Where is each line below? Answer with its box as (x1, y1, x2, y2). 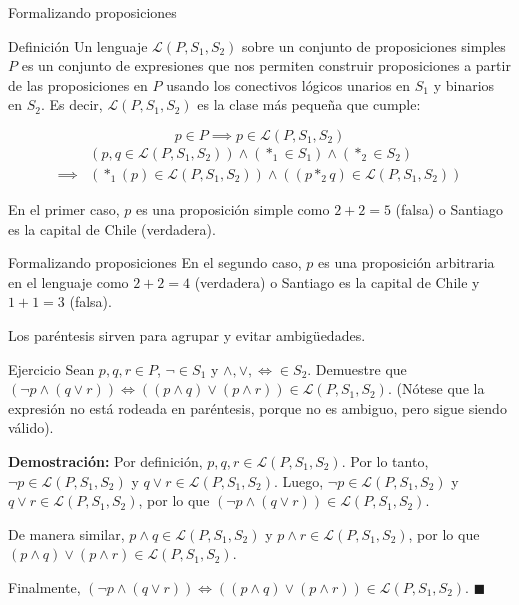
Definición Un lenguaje (8, 35, 148, 56)
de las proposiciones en (8, 74, 148, 95)
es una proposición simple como (135, 199, 330, 220)
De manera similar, (8, 523, 125, 544)
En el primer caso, (8, 199, 120, 220)
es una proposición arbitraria (318, 252, 495, 273)
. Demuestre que (307, 358, 407, 379)
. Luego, (274, 470, 324, 491)
